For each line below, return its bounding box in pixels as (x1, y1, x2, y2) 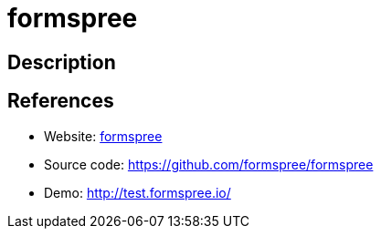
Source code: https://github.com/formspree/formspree (44, 156, 374, 172)
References (7, 89, 114, 113)
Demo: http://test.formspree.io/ (44, 184, 231, 200)
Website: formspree (44, 128, 163, 144)
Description (7, 50, 116, 74)
